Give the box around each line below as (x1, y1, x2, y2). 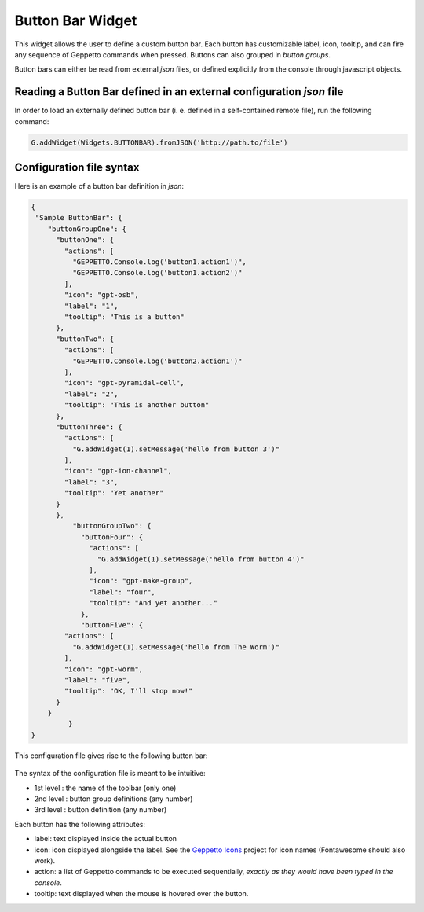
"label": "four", (89, 587, 156, 597)
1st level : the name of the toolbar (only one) (34, 783, 177, 792)
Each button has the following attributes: (14, 819, 145, 829)
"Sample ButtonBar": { (35, 213, 123, 222)
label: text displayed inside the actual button (34, 834, 177, 844)
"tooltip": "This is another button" (64, 401, 210, 410)
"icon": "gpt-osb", (64, 291, 139, 300)
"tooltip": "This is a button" (64, 313, 185, 322)
